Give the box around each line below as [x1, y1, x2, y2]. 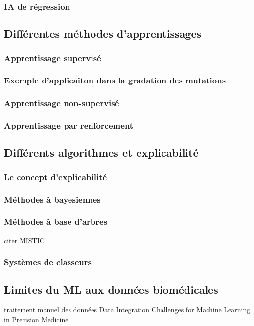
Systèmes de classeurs [4, 256, 92, 268]
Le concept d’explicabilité [4, 170, 107, 183]
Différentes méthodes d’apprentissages [4, 26, 202, 41]
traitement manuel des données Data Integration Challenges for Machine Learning [4, 304, 251, 315]
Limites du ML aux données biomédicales [4, 281, 218, 297]
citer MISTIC [4, 235, 45, 245]
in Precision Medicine [4, 314, 69, 324]
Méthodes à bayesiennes [4, 193, 101, 205]
